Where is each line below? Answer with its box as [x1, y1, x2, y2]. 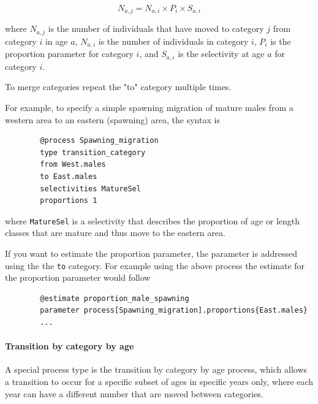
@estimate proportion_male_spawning [40, 294, 189, 303]
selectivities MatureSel [40, 184, 141, 193]
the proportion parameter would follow [5, 271, 151, 284]
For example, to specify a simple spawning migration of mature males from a [5, 101, 293, 113]
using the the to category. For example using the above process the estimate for [5, 259, 305, 272]
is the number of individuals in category [98, 34, 249, 47]
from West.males [40, 160, 106, 169]
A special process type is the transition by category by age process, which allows [5, 363, 308, 376]
